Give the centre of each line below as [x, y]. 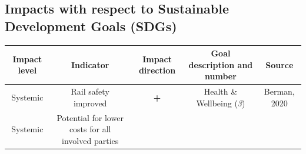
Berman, [279, 91]
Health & [221, 91]
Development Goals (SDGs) [91, 26]
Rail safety [90, 91]
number [221, 76]
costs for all [90, 129]
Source [280, 64]
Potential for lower [90, 117]
